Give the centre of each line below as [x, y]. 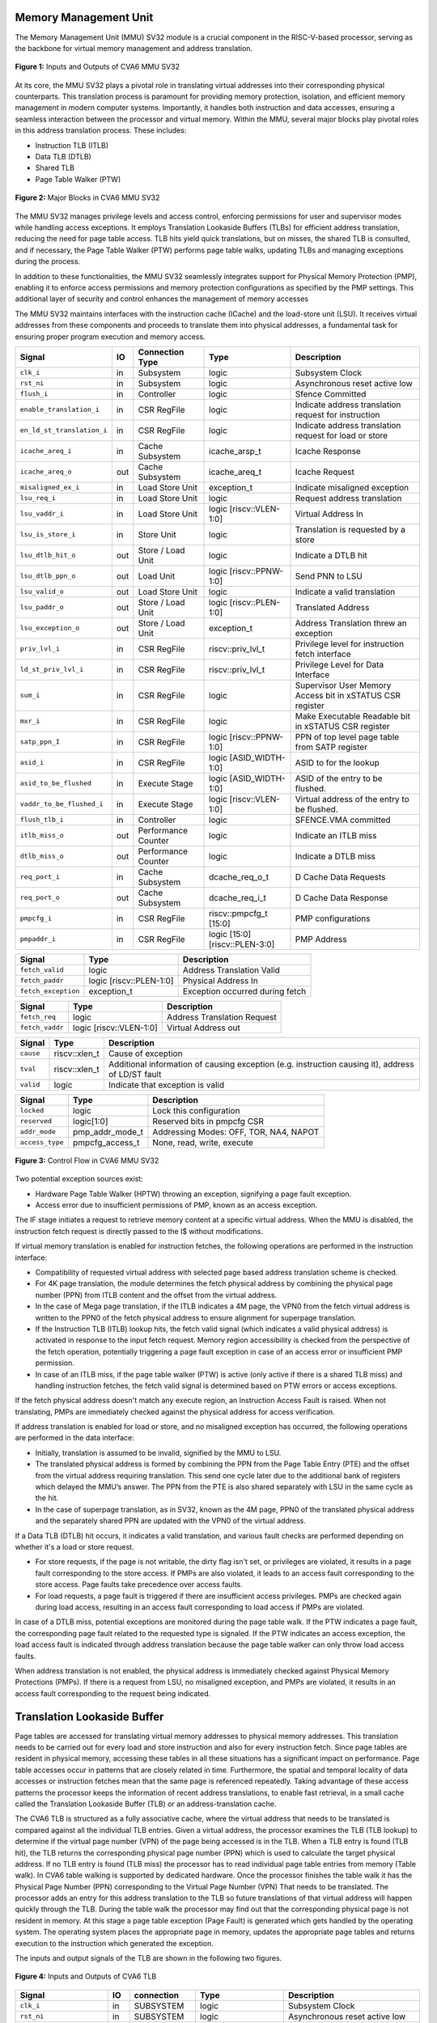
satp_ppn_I [40, 742]
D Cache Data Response [342, 897]
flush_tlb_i [42, 820]
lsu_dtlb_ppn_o [48, 576]
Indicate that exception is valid [166, 1084]
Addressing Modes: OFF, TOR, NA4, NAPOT [236, 1131]
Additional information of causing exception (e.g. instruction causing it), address [261, 1064]
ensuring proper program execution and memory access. [110, 337]
